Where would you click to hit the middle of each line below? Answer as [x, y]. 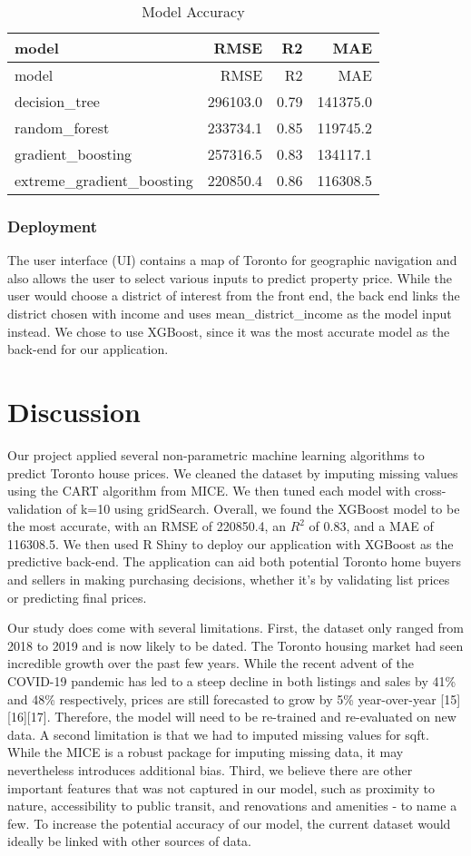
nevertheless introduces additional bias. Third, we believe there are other [210, 770]
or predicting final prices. [77, 597]
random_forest [62, 128]
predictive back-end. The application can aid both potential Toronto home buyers [234, 561]
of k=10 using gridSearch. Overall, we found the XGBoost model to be [263, 508]
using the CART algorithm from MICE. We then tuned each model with [209, 491]
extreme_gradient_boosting [104, 180]
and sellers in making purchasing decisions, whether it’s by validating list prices [229, 580]
